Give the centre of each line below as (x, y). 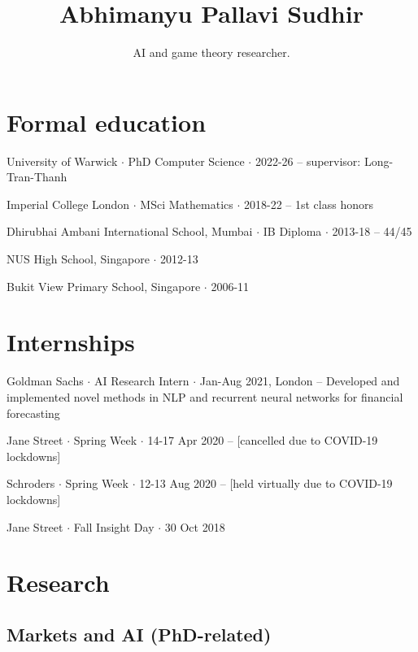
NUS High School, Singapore (78, 259)
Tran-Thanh (37, 177)
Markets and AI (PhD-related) (139, 634)
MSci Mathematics (187, 204)
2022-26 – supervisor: (308, 161)
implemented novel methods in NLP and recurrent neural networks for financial (205, 396)
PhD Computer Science (186, 161)
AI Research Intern (142, 381)
